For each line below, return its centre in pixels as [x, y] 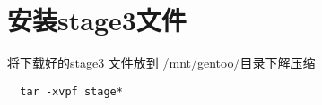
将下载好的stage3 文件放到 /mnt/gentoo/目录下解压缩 [161, 63]
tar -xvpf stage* [71, 91]
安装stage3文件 [97, 20]
